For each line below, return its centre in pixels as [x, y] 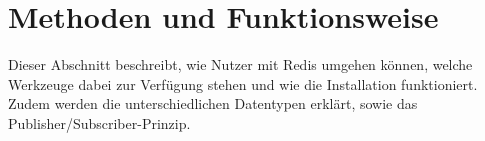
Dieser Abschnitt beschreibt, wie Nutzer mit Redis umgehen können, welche [240, 64]
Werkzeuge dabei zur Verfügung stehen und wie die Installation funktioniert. [243, 83]
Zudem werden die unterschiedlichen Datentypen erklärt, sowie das [213, 103]
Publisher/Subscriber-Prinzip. [99, 122]
